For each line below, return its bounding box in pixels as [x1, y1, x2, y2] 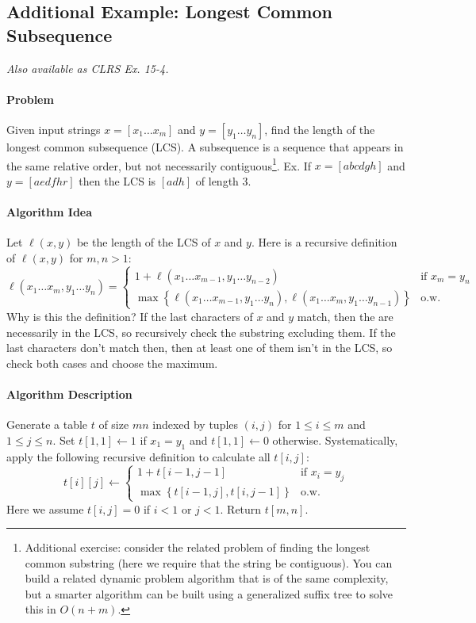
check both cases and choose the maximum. [6, 354, 218, 371]
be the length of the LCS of [76, 234, 211, 250]
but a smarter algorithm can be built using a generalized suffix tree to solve [25, 585, 393, 602]
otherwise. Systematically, [272, 431, 398, 448]
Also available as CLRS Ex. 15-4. [6, 59, 169, 76]
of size [98, 416, 129, 433]
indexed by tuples [152, 416, 239, 433]
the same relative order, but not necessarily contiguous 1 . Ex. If [6, 155, 312, 174]
